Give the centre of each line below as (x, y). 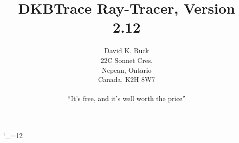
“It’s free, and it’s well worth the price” (127, 98)
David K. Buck (127, 51)
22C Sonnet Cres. (127, 60)
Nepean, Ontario (127, 70)
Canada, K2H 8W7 (127, 79)
